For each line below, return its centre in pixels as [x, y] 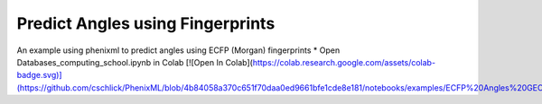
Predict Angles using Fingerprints [146, 23]
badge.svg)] [39, 75]
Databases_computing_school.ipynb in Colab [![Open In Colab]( [135, 62]
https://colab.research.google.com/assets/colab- [344, 62]
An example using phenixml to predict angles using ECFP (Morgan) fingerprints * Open [178, 50]
